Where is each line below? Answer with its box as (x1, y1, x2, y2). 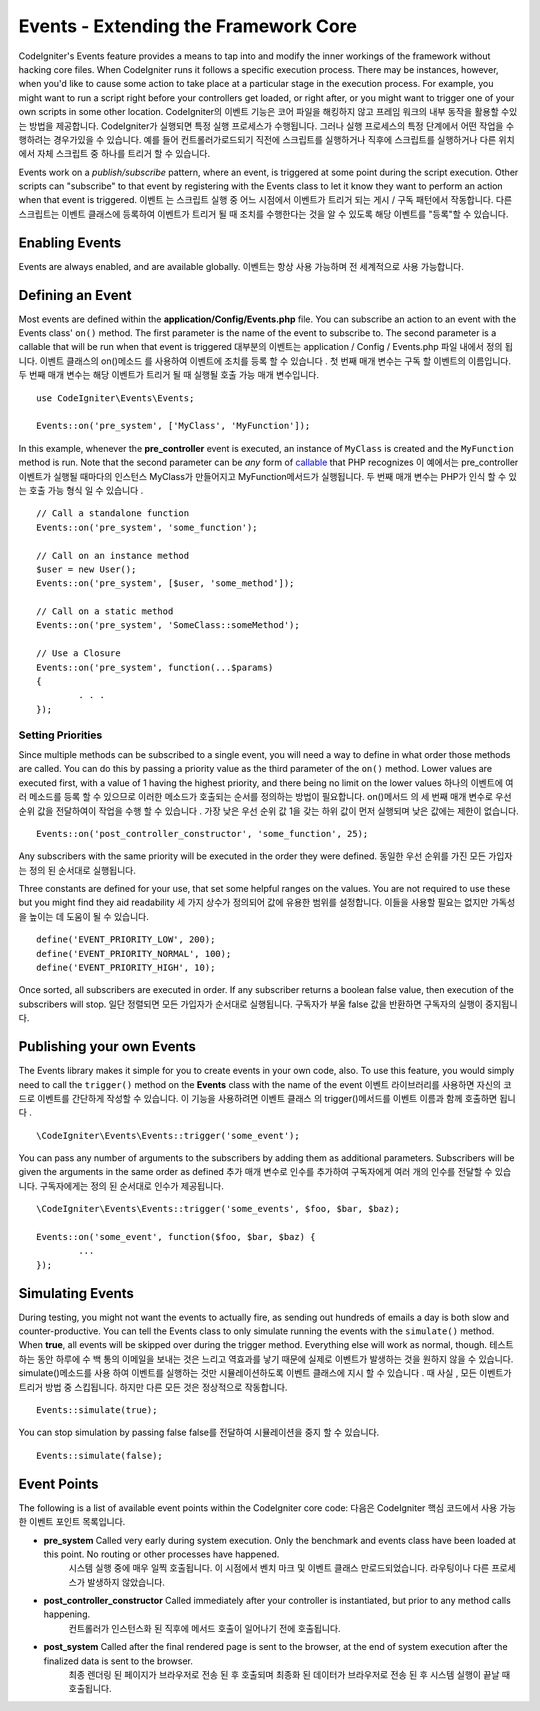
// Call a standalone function (36, 508, 190, 519)
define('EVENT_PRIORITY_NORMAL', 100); (36, 948, 232, 959)
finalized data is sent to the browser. (43, 1655, 194, 1667)
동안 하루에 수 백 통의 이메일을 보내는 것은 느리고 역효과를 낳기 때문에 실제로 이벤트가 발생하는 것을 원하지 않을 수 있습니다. (36, 1353, 514, 1365)
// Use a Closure (36, 648, 121, 659)
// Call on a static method (36, 606, 174, 617)
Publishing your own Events (18, 1038, 197, 1055)
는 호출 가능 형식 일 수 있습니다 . (18, 484, 144, 496)
